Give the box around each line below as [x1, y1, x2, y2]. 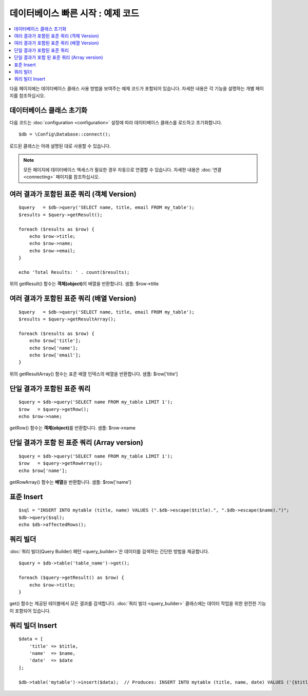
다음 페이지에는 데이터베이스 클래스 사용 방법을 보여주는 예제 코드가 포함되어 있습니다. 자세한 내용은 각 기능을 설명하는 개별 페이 [9, 85, 264, 91]
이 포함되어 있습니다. [9, 608, 51, 614]
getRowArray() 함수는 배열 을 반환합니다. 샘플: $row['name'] [9, 479, 131, 485]
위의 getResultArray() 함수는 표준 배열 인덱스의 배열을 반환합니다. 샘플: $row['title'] [9, 370, 178, 377]
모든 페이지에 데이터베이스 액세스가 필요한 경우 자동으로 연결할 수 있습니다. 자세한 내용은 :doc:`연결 [23, 166, 222, 173]
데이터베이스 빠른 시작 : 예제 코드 [9, 8, 140, 19]
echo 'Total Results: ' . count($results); [18, 269, 130, 275]
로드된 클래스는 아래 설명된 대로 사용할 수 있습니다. [9, 143, 111, 149]
